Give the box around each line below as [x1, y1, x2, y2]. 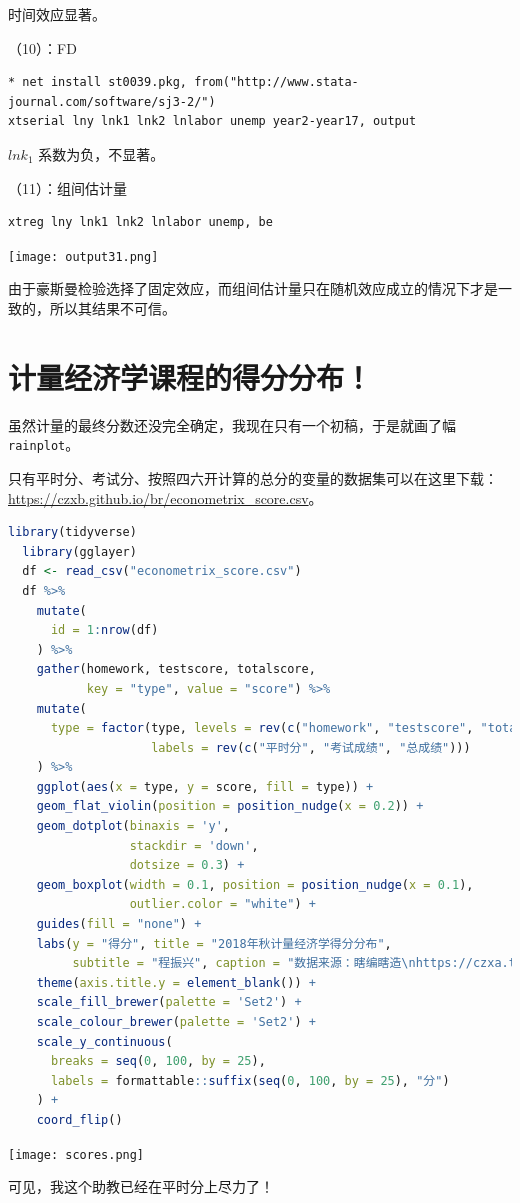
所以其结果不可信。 [49, 298, 176, 318]
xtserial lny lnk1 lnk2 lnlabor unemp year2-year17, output [8, 114, 417, 129]
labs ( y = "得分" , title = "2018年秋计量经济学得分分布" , [36, 936, 392, 951]
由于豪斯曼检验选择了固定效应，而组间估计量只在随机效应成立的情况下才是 [8, 278, 498, 299]
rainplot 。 [8, 434, 80, 455]
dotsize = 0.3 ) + [129, 858, 245, 873]
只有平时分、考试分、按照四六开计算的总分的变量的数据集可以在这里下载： [8, 467, 498, 488]
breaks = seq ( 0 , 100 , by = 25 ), [50, 1054, 266, 1069]
